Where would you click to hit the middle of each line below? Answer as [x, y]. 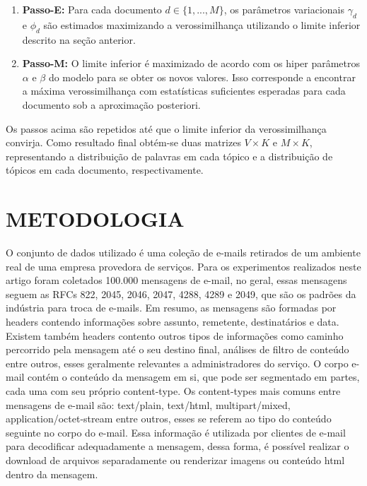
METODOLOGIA [95, 219]
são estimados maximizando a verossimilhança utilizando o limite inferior [202, 24]
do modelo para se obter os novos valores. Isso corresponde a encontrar [202, 77]
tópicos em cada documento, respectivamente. [105, 170]
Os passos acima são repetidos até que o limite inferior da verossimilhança [166, 128]
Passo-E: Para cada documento [92, 9]
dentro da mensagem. [52, 474]
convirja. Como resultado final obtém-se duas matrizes [123, 142]
